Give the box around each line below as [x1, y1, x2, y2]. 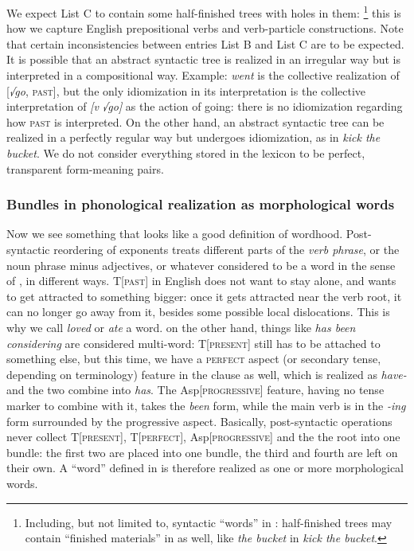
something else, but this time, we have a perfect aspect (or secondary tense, [6, 350, 381, 367]
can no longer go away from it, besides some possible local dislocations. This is [6, 303, 390, 320]
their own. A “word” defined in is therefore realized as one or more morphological [6, 459, 404, 476]
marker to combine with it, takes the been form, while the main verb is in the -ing [6, 397, 406, 413]
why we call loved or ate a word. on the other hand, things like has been [6, 318, 356, 335]
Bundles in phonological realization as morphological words [6, 194, 395, 214]
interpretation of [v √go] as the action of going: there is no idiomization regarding [6, 98, 403, 115]
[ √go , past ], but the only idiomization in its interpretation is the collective [6, 82, 366, 99]
